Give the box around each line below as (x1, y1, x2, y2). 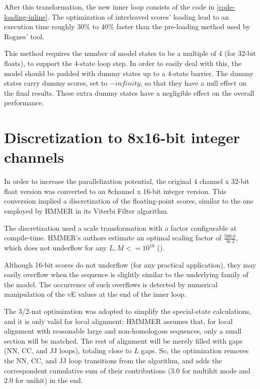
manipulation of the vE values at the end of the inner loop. (4, 289, 187, 299)
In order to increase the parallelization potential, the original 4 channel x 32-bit (4, 176, 249, 186)
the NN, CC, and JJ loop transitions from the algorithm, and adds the (4, 355, 222, 365)
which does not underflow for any (4, 242, 107, 253)
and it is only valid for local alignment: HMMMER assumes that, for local (4, 315, 233, 326)
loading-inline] (4, 11, 48, 22)
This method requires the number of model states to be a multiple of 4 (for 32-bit (4, 48, 256, 58)
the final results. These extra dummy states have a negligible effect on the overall (4, 87, 254, 98)
